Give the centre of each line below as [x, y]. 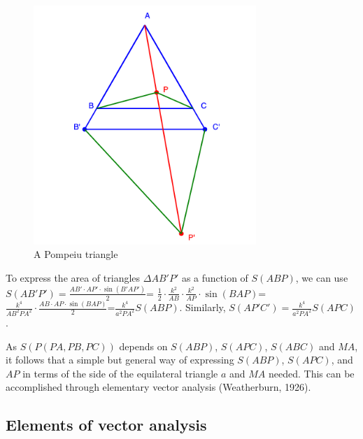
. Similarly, [202, 307]
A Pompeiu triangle [76, 254]
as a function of [215, 278]
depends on [143, 346]
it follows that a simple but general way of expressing [120, 360]
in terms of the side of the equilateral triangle [120, 373]
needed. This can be [312, 373]
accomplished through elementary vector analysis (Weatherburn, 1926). [158, 387]
